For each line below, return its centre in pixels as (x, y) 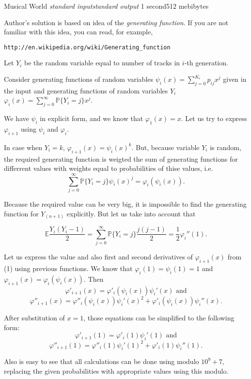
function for (21, 213)
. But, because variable (165, 147)
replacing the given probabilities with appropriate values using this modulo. (116, 371)
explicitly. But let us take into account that (131, 213)
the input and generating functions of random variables (86, 90)
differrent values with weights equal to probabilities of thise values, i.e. (109, 168)
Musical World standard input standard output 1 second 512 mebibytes (106, 6)
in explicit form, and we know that (92, 118)
